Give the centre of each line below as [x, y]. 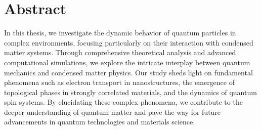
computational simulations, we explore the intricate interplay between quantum [127, 62]
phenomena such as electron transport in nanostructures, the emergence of [119, 82]
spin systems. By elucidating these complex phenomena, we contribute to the [123, 102]
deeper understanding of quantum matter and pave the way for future [113, 112]
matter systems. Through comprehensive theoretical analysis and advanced [120, 52]
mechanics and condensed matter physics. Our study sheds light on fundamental [128, 72]
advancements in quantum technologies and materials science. [100, 122]
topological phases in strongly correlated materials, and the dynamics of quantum [130, 92]
